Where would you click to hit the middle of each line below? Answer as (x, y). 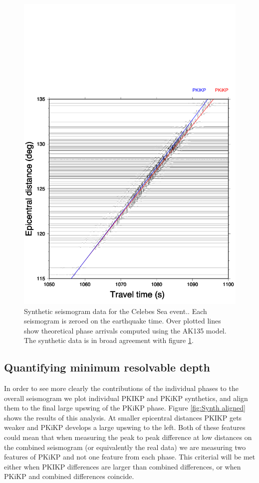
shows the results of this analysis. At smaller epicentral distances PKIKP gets (123, 417)
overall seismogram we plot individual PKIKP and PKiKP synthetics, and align (126, 398)
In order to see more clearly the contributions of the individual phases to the (121, 388)
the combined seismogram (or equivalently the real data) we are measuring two (125, 447)
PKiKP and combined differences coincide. (69, 476)
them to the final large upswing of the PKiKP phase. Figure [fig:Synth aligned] (125, 408)
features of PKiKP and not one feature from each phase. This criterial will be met (130, 457)
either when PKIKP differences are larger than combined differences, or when (123, 466)
